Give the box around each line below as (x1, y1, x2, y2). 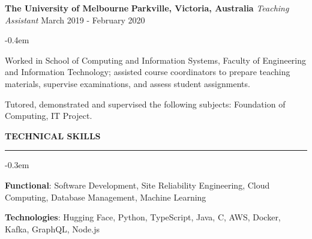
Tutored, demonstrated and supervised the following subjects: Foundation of (5, 97, 286, 110)
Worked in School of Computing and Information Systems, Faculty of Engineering (5, 53, 307, 66)
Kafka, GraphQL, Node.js (5, 222, 100, 235)
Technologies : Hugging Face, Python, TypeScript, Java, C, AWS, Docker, (5, 211, 281, 223)
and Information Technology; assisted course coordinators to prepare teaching (5, 65, 290, 78)
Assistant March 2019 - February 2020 (5, 13, 145, 26)
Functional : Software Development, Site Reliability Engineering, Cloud (5, 178, 270, 191)
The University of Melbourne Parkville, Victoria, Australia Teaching (5, 2, 289, 14)
